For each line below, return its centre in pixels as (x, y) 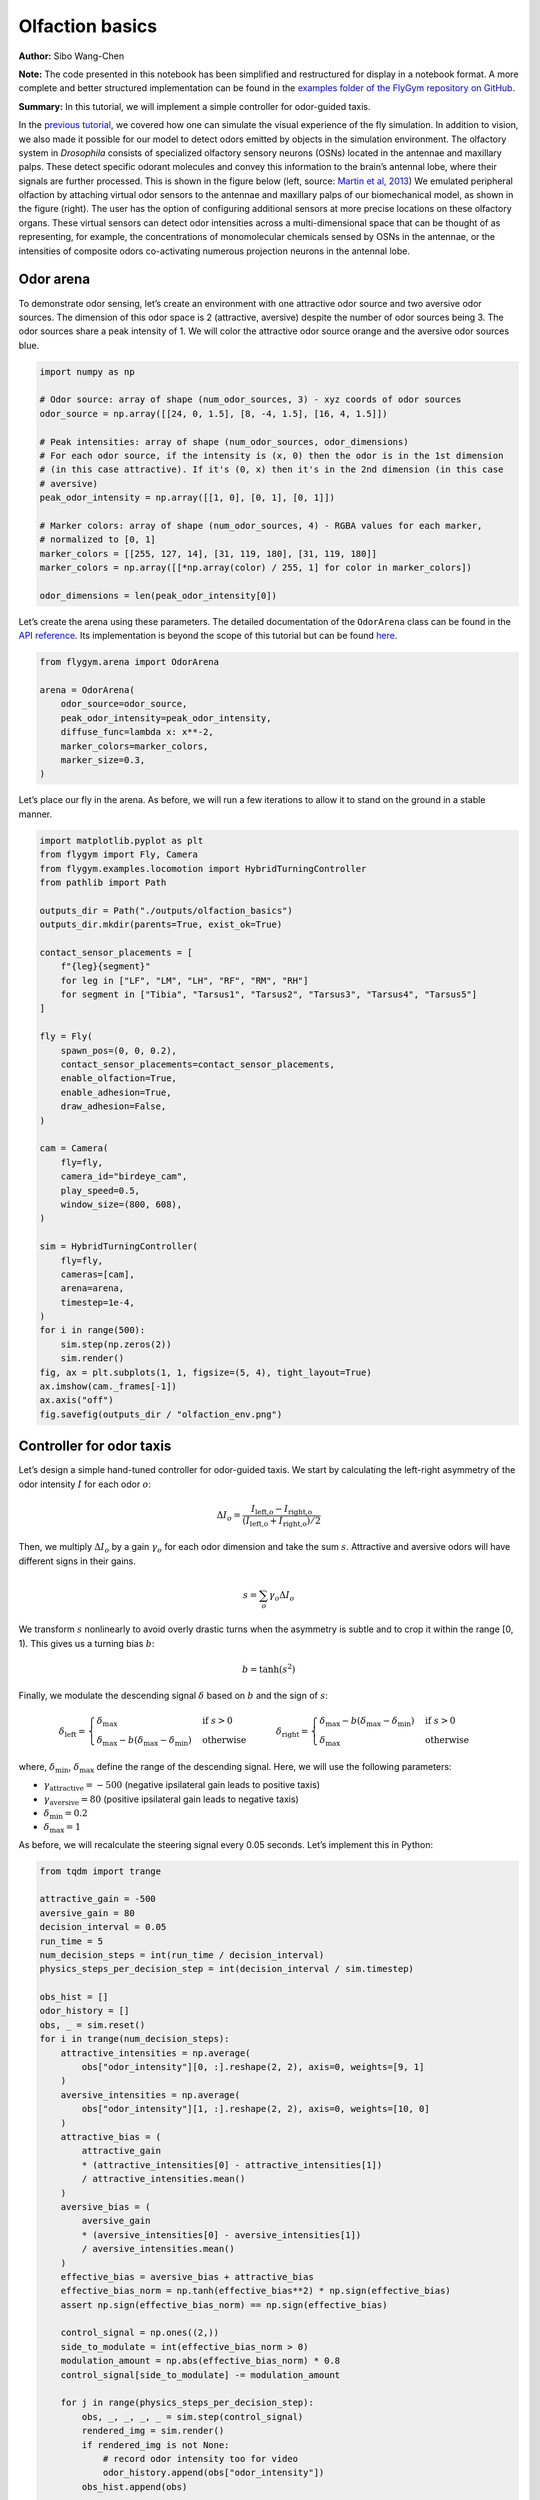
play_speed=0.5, (100, 1190)
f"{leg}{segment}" (105, 966)
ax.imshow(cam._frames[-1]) (108, 1386)
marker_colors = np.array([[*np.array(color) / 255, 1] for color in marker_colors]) (255, 568)
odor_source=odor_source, (124, 704)
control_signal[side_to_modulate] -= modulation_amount (200, 2374)
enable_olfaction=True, (118, 1078)
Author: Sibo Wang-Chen (71, 56)
